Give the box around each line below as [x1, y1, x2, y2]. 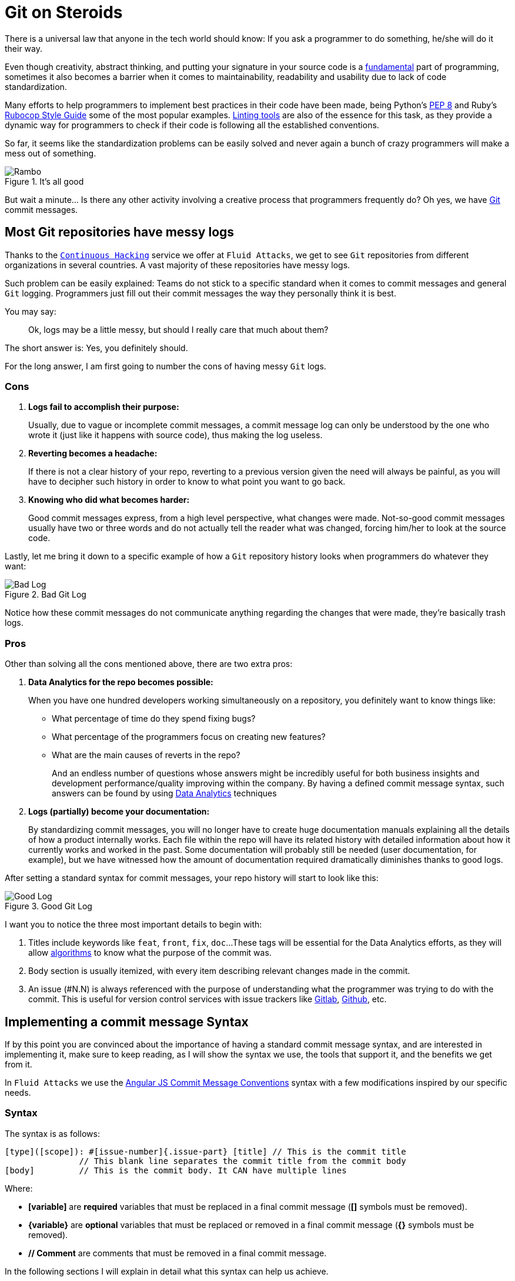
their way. [5, 43, 43, 54]
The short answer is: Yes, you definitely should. [5, 342, 188, 353]
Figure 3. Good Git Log [5, 901, 92, 912]
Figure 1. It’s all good [5, 176, 84, 186]
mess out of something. [5, 148, 96, 158]
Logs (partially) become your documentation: [28, 806, 210, 817]
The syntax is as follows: [5, 1128, 100, 1139]
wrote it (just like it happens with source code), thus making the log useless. [28, 430, 323, 441]
